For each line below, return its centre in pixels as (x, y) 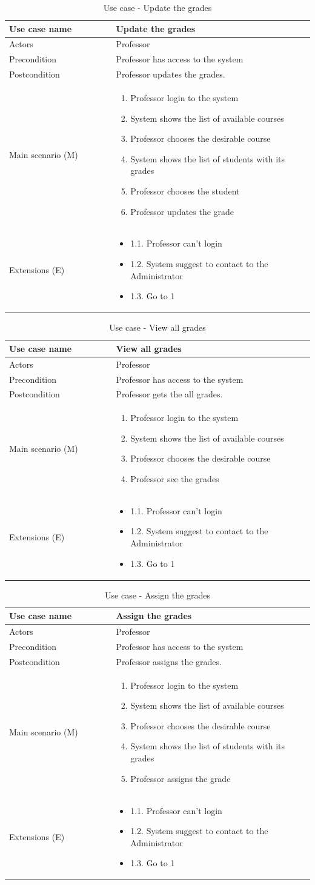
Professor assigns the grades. (169, 661)
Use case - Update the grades (157, 7)
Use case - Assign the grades (157, 595)
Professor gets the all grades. (169, 394)
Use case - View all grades (157, 327)
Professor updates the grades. (171, 74)
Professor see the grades (175, 479)
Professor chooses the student (185, 191)
